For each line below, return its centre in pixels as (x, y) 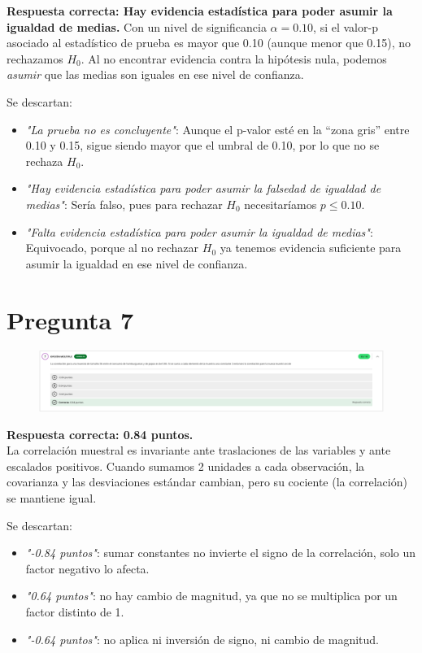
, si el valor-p (346, 26)
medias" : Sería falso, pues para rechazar (124, 204)
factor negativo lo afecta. (87, 568)
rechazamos (35, 58)
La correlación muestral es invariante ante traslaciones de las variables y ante (199, 450)
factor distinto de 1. (75, 611)
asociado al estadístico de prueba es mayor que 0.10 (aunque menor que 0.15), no (209, 43)
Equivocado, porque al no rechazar (112, 248)
